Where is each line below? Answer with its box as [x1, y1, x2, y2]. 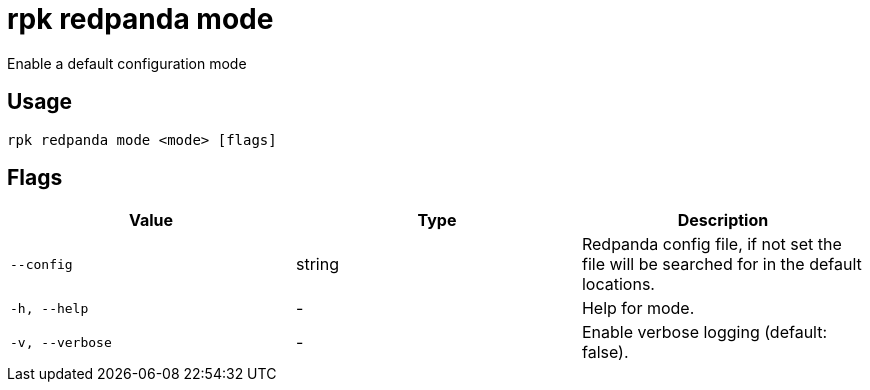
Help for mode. [581, 298, 695, 319]
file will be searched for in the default [581, 254, 862, 275]
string [295, 254, 339, 275]
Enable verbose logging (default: [581, 322, 828, 343]
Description [677, 210, 769, 231]
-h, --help [10, 300, 89, 316]
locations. [581, 274, 655, 295]
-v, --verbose [10, 334, 112, 350]
